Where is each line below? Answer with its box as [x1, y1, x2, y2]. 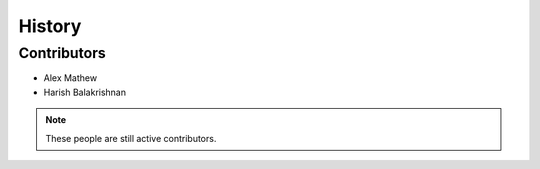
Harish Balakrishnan [43, 86, 127, 98]
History [18, 15, 82, 37]
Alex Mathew [43, 72, 98, 84]
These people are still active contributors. [45, 132, 217, 144]
